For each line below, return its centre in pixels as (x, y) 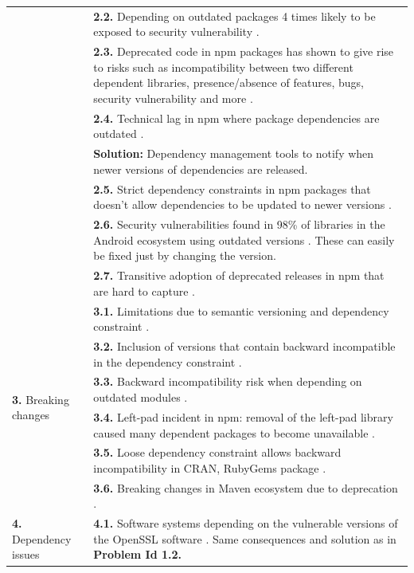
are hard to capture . (144, 290)
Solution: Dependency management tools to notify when (234, 153)
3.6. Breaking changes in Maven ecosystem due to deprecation (246, 487)
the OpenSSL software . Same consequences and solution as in (245, 538)
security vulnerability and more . (173, 98)
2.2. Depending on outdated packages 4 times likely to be (234, 16)
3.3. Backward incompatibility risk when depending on (228, 381)
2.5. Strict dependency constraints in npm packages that (232, 188)
